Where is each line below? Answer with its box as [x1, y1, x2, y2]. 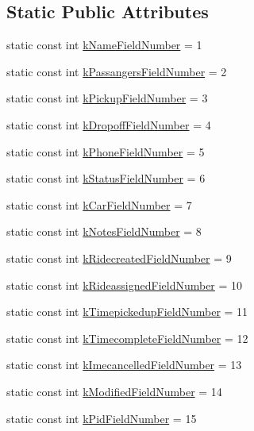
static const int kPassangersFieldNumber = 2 [6, 63, 227, 79]
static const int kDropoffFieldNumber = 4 [6, 116, 211, 133]
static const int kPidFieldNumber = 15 [6, 410, 197, 426]
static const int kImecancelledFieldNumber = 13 [6, 356, 242, 373]
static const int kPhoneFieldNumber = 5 [6, 143, 205, 160]
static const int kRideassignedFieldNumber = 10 [6, 276, 243, 293]
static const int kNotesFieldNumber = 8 [6, 223, 202, 240]
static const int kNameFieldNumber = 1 [6, 37, 202, 53]
